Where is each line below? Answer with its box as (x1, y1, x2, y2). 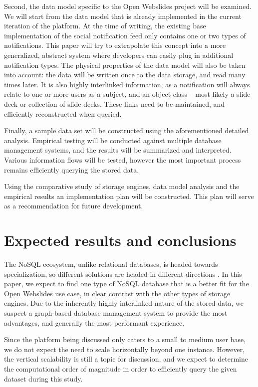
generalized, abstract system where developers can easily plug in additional (4, 49, 234, 60)
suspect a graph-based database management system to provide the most (4, 307, 228, 318)
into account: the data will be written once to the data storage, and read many (4, 69, 246, 80)
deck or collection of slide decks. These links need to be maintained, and (4, 98, 225, 109)
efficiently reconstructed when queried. (4, 108, 122, 119)
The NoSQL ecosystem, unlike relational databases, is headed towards (4, 259, 218, 269)
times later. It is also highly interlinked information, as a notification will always (4, 79, 250, 89)
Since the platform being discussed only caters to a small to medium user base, (4, 334, 246, 345)
